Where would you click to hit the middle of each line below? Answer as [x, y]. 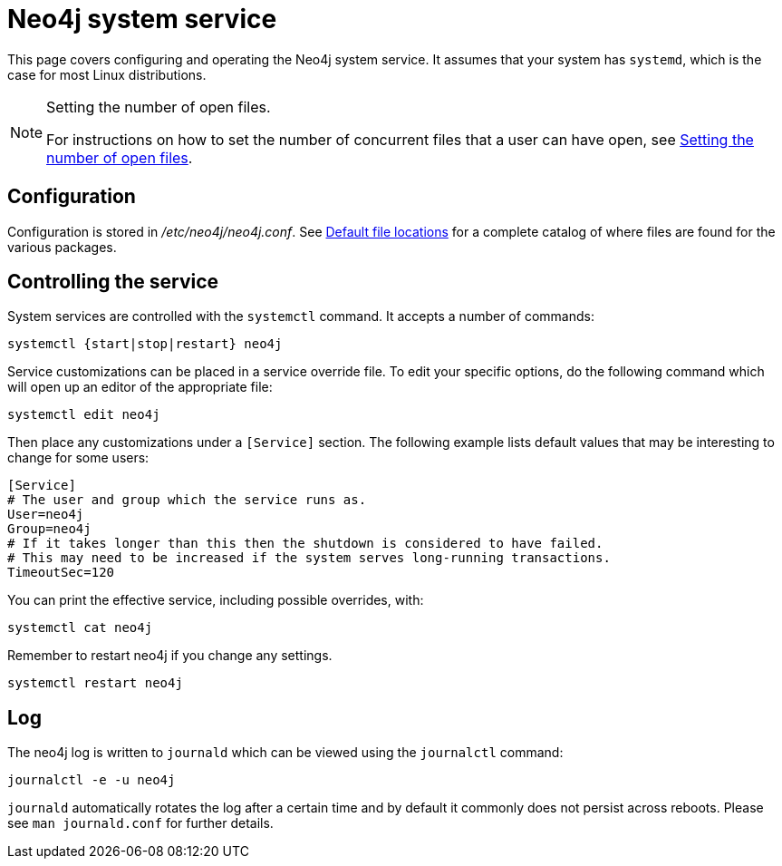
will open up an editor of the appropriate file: [140, 387]
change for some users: [78, 458]
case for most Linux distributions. [107, 74]
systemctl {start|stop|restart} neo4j [145, 344]
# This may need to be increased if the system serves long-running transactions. [309, 558]
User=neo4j [46, 515]
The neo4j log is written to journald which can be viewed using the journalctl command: [285, 753]
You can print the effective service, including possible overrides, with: [216, 600]
